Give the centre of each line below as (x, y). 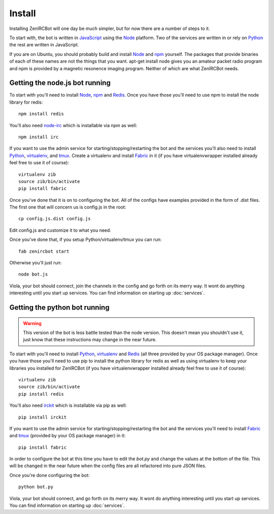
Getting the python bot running (59, 308)
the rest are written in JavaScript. (44, 45)
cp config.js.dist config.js (55, 219)
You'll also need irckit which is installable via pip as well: (68, 405)
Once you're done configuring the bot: (49, 475)
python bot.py (36, 487)
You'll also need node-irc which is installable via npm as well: (73, 125)
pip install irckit (43, 417)
